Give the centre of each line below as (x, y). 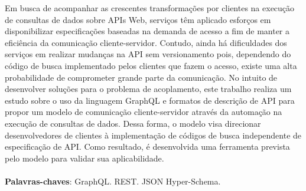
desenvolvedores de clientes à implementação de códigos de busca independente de (153, 135)
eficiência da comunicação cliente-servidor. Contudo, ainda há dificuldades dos (146, 42)
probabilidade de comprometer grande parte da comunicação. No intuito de (141, 77)
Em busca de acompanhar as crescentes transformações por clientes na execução (150, 8)
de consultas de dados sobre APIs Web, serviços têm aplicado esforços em (138, 19)
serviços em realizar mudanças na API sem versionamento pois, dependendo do (148, 54)
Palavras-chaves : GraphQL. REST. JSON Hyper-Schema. (113, 181)
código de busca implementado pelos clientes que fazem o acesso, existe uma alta (151, 65)
